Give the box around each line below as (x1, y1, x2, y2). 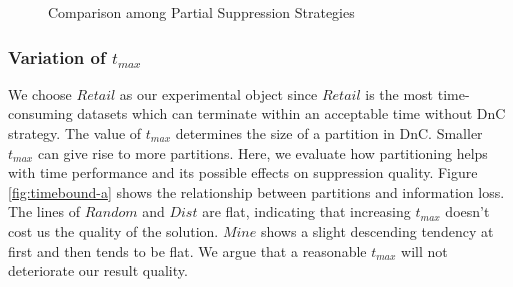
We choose (8, 83, 72, 104)
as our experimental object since (119, 83, 318, 104)
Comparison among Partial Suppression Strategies (48, 2, 355, 22)
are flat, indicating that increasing (202, 201, 411, 222)
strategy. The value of (8, 123, 142, 143)
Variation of (8, 44, 106, 69)
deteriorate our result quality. (8, 260, 188, 281)
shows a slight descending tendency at (260, 220, 494, 241)
